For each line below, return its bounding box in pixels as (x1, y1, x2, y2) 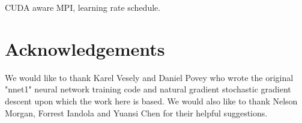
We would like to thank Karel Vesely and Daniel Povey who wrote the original (5, 71, 294, 83)
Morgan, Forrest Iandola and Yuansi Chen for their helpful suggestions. (5, 106, 268, 119)
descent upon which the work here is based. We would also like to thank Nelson (5, 94, 298, 107)
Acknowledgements (5, 36, 165, 61)
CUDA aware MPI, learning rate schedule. (5, 1, 161, 13)
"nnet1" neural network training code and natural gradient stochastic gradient (5, 83, 291, 95)
